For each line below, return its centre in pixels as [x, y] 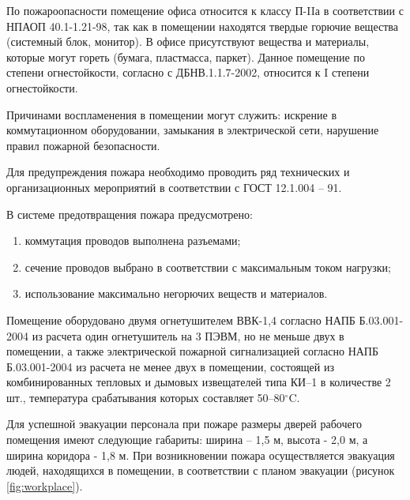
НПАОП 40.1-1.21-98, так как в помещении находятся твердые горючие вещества [202, 26]
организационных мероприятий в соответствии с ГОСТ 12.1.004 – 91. [174, 187]
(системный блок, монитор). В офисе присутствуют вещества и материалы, [188, 41]
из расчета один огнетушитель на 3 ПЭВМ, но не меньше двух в [188, 335]
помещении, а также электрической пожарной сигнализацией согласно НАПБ [192, 351]
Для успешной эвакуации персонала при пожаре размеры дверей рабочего [184, 424]
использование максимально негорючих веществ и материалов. [176, 293]
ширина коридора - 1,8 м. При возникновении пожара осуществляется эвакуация [201, 455]
